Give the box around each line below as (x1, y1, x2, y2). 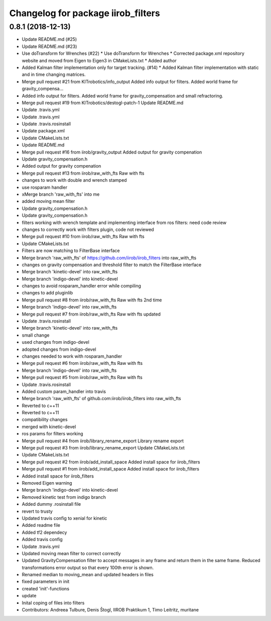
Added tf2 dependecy (22, 529, 67, 535)
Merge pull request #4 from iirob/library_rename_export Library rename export (22, 438, 184, 444)
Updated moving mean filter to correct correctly (22, 550, 121, 556)
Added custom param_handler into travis (22, 388, 106, 395)
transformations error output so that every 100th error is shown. (22, 564, 154, 571)
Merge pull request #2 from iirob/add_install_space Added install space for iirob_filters (22, 458, 200, 465)
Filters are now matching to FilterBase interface (22, 248, 120, 254)
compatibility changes (22, 417, 68, 423)
